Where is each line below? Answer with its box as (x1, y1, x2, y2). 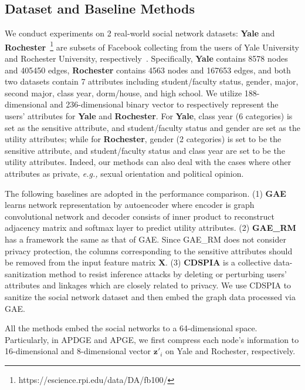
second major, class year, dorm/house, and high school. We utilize (5, 86, 242, 99)
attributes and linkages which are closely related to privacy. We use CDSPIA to (5, 279, 292, 291)
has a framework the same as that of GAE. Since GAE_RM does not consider (5, 233, 286, 245)
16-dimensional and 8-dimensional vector (5, 345, 151, 357)
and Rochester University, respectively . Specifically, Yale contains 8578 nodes (5, 52, 288, 65)
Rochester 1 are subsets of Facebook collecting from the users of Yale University (5, 39, 299, 53)
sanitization (5, 267, 46, 280)
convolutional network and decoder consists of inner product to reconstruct (5, 210, 274, 222)
